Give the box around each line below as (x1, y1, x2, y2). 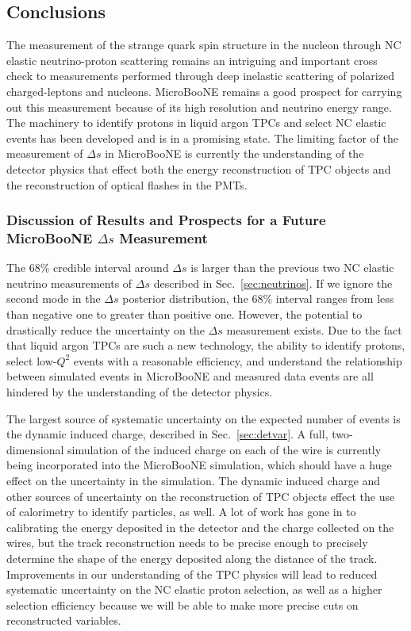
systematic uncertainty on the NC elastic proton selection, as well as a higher (6, 581, 382, 598)
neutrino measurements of (6, 274, 133, 291)
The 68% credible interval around (6, 259, 169, 276)
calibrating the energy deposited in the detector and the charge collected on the (6, 518, 394, 535)
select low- (6, 352, 57, 369)
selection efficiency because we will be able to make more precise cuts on (6, 596, 359, 613)
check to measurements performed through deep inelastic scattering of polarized (6, 67, 394, 84)
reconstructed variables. (6, 612, 121, 629)
